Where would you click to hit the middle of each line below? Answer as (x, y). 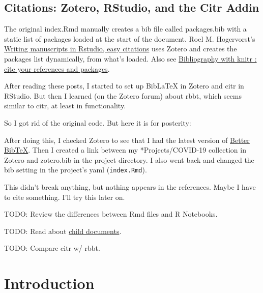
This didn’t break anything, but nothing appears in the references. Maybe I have (130, 186)
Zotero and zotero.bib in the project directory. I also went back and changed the (129, 159)
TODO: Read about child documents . (63, 231)
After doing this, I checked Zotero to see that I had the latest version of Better (127, 140)
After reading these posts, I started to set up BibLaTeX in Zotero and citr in (124, 86)
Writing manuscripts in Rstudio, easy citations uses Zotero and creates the (121, 49)
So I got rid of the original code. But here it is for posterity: (98, 122)
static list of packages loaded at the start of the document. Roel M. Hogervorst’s (130, 38)
